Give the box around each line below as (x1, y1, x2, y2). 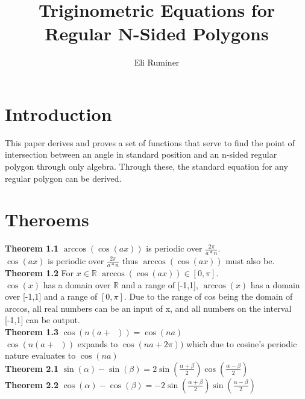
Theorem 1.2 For (5, 266, 74, 279)
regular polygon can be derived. (5, 172, 122, 184)
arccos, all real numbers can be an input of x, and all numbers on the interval (5, 302, 292, 314)
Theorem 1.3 (5, 325, 58, 338)
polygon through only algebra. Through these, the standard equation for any (5, 160, 288, 173)
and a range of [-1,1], (121, 278, 198, 291)
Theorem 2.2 (5, 378, 58, 391)
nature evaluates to (5, 349, 76, 362)
